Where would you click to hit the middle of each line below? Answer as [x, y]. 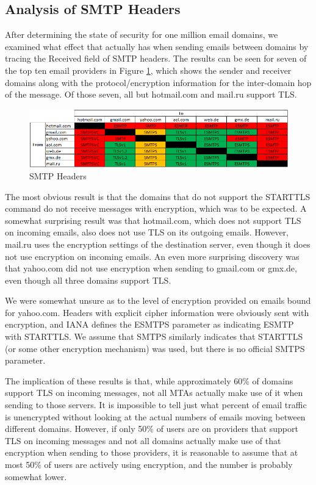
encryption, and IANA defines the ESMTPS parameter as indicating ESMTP [149, 324]
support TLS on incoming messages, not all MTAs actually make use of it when [154, 393]
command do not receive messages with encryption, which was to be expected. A [156, 208]
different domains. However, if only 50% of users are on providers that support [152, 429]
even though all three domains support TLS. [88, 280]
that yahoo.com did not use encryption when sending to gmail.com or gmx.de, [151, 268]
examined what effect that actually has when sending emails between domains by [157, 46]
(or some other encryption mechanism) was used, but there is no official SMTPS [155, 348]
